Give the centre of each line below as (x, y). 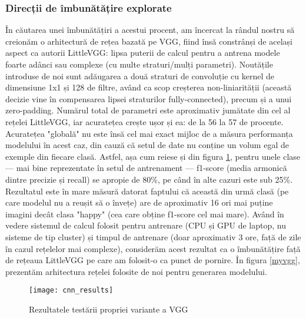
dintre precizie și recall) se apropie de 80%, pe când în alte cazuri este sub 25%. (149, 179)
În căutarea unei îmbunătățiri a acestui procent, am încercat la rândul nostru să (150, 30)
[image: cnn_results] (71, 291)
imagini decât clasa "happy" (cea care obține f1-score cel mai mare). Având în (145, 214)
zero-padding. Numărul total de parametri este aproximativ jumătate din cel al (148, 110)
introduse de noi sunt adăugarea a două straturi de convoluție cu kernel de (140, 75)
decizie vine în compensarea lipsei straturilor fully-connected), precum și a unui (149, 98)
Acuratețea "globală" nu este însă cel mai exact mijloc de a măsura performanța (149, 133)
